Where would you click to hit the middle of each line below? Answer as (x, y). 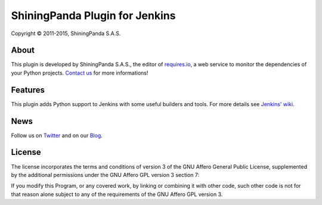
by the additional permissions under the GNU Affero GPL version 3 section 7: (105, 175)
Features (28, 90)
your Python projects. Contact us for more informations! (80, 73)
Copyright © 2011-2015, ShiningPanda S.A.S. (66, 33)
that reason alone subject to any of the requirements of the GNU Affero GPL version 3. (117, 194)
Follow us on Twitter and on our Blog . (57, 135)
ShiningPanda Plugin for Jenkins (93, 15)
